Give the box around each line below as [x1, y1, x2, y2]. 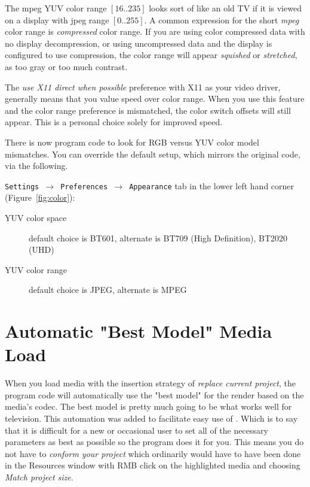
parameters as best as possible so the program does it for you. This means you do [5, 435, 304, 448]
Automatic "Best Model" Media [5, 319, 272, 343]
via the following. [5, 159, 68, 172]
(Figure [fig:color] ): [5, 191, 75, 204]
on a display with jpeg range [5, 13, 109, 26]
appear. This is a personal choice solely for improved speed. [5, 116, 223, 128]
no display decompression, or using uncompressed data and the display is [5, 37, 272, 49]
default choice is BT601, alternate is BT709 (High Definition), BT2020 [29, 231, 288, 244]
